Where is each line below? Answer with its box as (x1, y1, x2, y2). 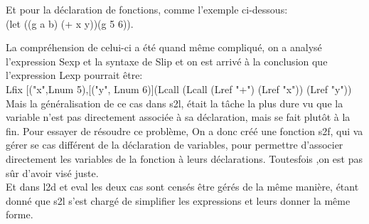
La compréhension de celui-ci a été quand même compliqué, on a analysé (6, 40, 322, 55)
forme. (6, 207, 33, 222)
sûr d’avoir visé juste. (6, 165, 99, 180)
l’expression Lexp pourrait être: (6, 68, 143, 82)
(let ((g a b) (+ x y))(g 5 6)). (6, 16, 134, 31)
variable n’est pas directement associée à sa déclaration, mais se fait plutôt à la (6, 110, 351, 124)
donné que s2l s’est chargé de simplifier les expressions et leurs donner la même (6, 193, 351, 208)
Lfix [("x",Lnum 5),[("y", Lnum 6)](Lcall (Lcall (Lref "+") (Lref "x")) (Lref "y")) (6, 81, 352, 96)
